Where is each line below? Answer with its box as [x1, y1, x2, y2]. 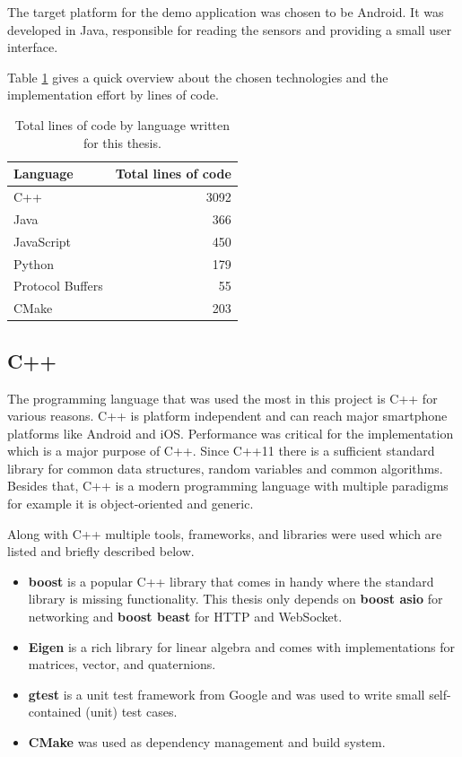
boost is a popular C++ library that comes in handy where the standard [28, 571, 434, 590]
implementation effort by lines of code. [7, 85, 219, 104]
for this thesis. [83, 133, 161, 152]
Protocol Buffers [13, 276, 103, 295]
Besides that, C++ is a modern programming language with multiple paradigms [7, 476, 449, 495]
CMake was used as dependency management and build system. [28, 733, 386, 752]
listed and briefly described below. [7, 542, 195, 561]
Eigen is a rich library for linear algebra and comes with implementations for [28, 637, 455, 656]
